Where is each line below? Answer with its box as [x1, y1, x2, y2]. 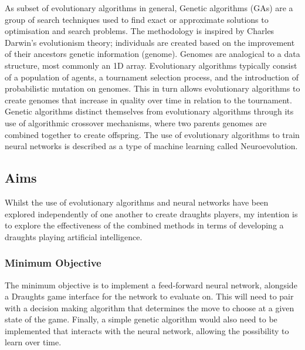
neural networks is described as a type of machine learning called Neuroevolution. [5, 140, 298, 152]
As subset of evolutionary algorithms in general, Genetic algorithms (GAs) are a [5, 2, 293, 14]
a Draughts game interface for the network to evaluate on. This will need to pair [5, 290, 294, 302]
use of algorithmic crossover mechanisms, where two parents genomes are [5, 116, 267, 129]
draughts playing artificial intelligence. [5, 230, 143, 243]
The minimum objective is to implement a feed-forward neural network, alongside [5, 278, 297, 291]
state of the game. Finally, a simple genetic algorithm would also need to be [5, 313, 277, 325]
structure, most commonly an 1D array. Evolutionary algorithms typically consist [5, 59, 297, 71]
